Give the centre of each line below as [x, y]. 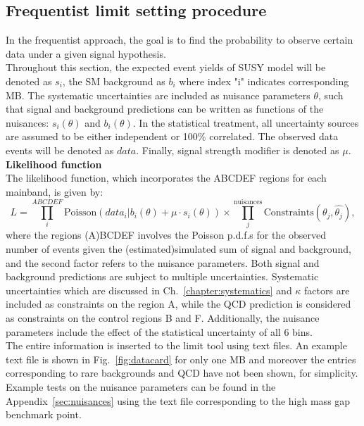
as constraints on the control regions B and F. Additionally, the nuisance [163, 318]
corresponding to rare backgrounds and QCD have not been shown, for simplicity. [182, 373]
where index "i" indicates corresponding [264, 81]
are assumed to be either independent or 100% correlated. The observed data [172, 136]
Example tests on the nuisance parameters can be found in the [141, 386]
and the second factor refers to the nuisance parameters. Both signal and [163, 262]
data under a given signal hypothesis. [86, 53]
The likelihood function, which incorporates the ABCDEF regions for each [166, 178]
